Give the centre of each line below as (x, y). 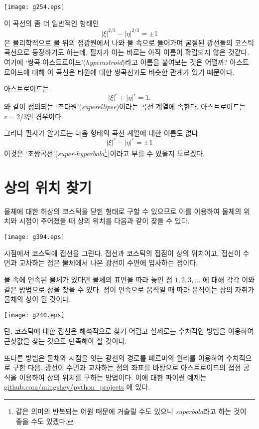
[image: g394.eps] (34, 237)
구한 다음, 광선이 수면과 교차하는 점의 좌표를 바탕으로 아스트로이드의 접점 (127, 367)
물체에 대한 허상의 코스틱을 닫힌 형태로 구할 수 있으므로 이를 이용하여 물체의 (123, 211)
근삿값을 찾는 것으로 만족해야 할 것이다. (65, 340)
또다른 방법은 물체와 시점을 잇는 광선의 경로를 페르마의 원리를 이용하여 (114, 357)
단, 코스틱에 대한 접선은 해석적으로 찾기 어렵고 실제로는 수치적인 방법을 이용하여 (129, 331)
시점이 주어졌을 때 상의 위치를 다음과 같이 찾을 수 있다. (104, 221)
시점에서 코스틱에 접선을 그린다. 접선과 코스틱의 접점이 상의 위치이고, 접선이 (122, 253)
